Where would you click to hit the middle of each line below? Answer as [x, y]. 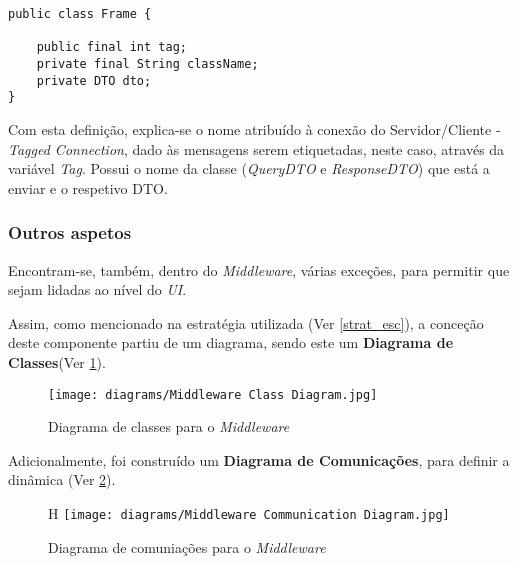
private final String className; [147, 63]
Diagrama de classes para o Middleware [169, 426]
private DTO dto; [94, 80]
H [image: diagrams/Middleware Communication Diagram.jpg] [249, 512]
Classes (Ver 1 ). [57, 361]
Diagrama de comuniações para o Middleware [187, 546]
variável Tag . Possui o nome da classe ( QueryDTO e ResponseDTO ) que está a [249, 168]
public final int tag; [111, 47]
